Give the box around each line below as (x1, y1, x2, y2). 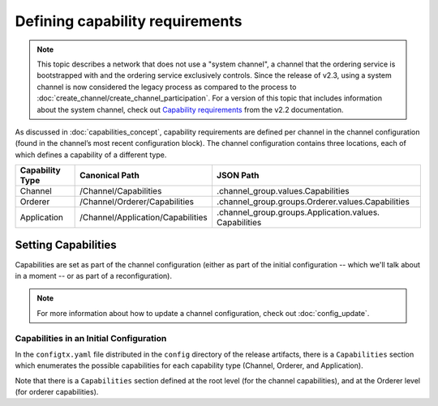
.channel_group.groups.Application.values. (216, 207, 380, 218)
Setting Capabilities (15, 238, 117, 252)
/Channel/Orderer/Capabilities (79, 196, 195, 207)
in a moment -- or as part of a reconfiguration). (15, 271, 172, 280)
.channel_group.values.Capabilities (216, 186, 350, 197)
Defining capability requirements (15, 12, 243, 30)
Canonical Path (79, 170, 140, 182)
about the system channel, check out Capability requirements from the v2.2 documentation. (36, 105, 344, 114)
